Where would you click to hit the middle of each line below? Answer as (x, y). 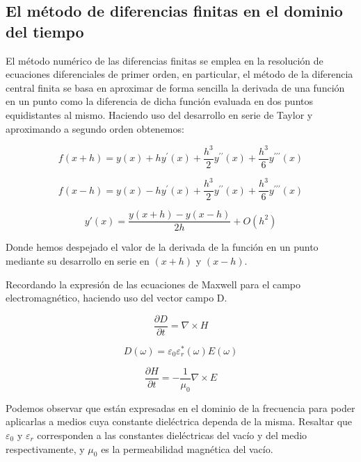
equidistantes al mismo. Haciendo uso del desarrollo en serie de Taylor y (159, 114)
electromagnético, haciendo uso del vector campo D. (117, 298)
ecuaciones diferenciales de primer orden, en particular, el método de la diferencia (179, 74)
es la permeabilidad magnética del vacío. (187, 448)
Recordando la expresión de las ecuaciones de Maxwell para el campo (153, 284)
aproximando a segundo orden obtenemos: (95, 128)
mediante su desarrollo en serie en (78, 260)
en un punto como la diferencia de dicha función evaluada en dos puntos (159, 101)
